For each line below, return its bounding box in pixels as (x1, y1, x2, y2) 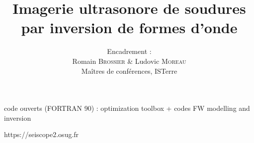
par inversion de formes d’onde (21, 17, 238, 38)
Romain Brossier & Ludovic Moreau (72, 55, 186, 66)
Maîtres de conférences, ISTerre (81, 65, 177, 76)
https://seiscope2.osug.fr (4, 129, 79, 140)
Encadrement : (107, 46, 152, 56)
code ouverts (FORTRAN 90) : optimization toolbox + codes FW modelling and (4, 103, 250, 113)
